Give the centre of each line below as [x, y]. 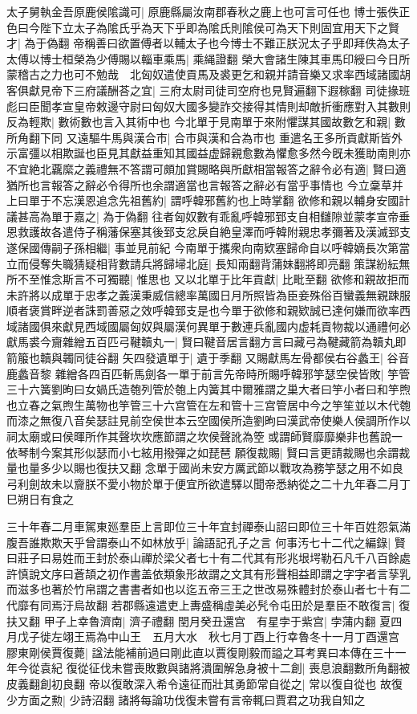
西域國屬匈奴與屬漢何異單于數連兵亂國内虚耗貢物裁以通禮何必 [247, 326]
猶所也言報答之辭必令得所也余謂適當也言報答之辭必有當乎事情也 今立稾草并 [205, 184]
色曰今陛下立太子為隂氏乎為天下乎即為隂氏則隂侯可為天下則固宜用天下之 [197, 27]
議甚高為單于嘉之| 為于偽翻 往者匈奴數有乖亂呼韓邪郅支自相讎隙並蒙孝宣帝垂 [208, 216]
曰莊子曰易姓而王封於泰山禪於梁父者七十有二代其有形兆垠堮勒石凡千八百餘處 [208, 558]
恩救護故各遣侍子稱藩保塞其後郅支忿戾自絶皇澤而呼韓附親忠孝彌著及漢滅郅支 [208, 232]
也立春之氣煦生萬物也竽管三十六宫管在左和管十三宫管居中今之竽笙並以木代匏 [208, 404]
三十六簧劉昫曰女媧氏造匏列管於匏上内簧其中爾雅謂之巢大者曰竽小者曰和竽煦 [208, 389]
